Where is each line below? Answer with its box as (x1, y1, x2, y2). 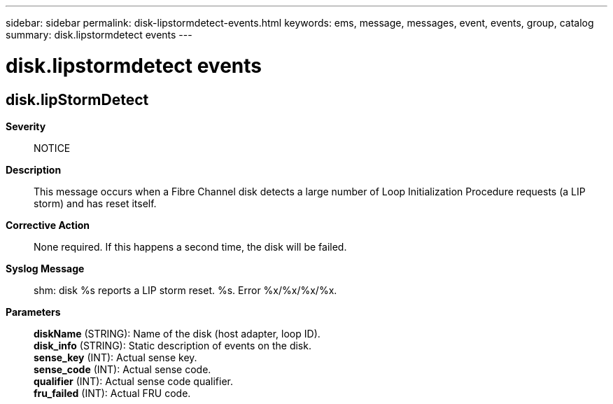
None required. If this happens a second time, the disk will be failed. (34, 240, 347, 253)
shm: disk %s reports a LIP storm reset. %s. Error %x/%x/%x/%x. (34, 284, 337, 296)
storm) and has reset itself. (34, 197, 157, 209)
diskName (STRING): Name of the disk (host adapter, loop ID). (34, 327, 320, 340)
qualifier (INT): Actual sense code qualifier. (34, 375, 233, 387)
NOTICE (34, 141, 71, 154)
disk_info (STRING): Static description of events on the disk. (34, 339, 311, 351)
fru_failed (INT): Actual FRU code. (34, 386, 191, 399)
